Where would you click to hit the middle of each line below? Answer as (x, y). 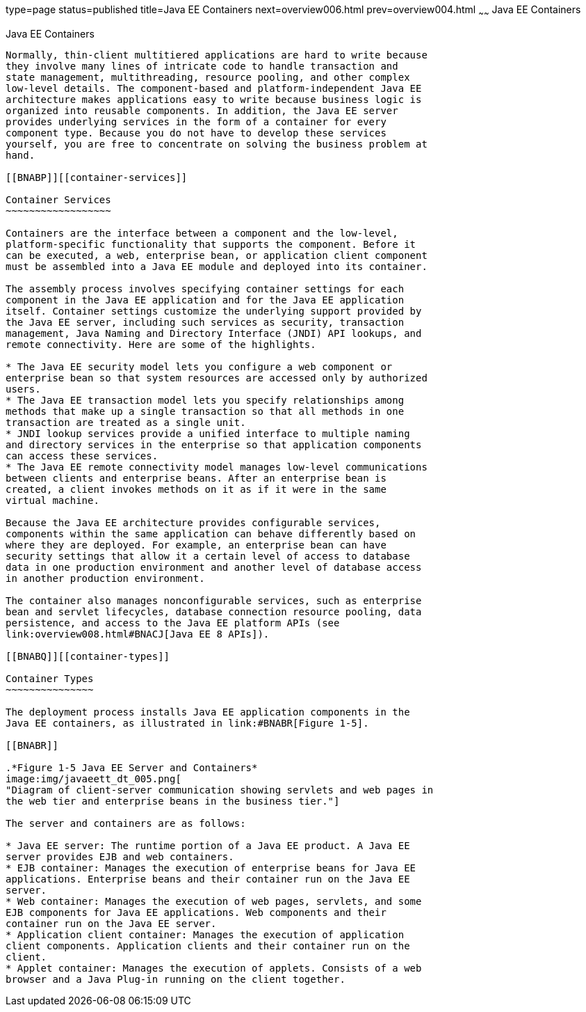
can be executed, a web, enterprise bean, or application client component (217, 255)
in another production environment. (105, 578)
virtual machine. (52, 500)
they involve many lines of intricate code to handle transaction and (202, 66)
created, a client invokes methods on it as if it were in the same (196, 489)
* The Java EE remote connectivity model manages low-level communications (217, 467)
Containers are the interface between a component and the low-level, (202, 233)
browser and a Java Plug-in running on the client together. (176, 979)
